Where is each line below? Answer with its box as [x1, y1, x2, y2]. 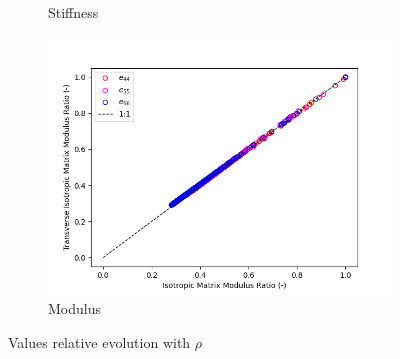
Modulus [48, 298, 101, 319]
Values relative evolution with [8, 331, 191, 352]
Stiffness [48, 2, 99, 22]
